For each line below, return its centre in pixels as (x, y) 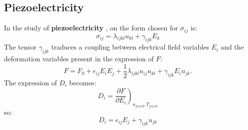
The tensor (20, 47)
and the (232, 47)
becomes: (83, 82)
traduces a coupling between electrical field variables (130, 47)
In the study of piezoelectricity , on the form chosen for (91, 28)
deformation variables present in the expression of (79, 59)
